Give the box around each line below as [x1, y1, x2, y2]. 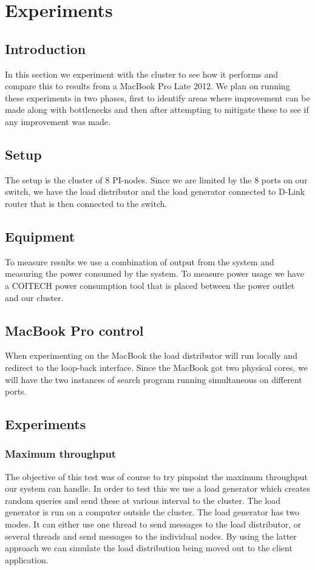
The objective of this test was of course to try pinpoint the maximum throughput [5, 470, 308, 483]
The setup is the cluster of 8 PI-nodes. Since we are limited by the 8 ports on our [5, 173, 308, 186]
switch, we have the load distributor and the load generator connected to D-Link [5, 185, 305, 198]
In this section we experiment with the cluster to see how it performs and [5, 67, 279, 80]
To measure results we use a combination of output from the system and [5, 255, 274, 268]
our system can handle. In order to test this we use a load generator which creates [5, 482, 311, 495]
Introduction [5, 39, 86, 58]
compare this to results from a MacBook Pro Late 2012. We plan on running [5, 80, 290, 92]
